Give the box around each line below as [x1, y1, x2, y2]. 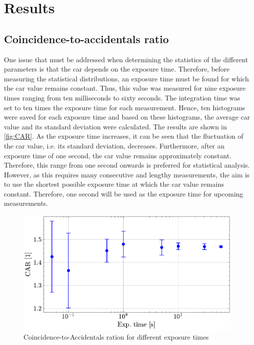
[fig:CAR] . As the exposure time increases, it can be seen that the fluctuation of [4, 131, 244, 141]
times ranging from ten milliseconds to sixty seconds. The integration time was [4, 92, 240, 102]
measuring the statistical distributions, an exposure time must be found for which [4, 73, 249, 83]
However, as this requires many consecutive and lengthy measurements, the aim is [4, 169, 250, 179]
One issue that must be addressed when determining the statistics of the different [4, 54, 248, 64]
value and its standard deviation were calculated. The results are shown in [4, 121, 227, 131]
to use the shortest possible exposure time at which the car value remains [4, 179, 224, 189]
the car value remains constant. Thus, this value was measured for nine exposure [4, 83, 246, 93]
